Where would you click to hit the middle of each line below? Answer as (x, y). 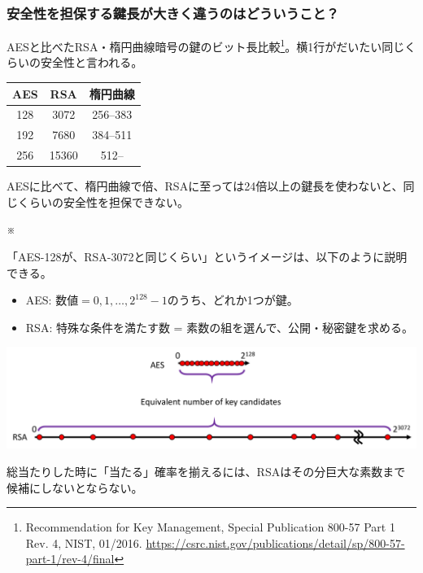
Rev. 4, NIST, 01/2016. (84, 542)
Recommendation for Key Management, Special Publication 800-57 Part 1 (210, 527)
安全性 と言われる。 (92, 62)
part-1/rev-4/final (70, 559)
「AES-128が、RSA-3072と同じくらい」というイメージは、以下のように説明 (207, 256)
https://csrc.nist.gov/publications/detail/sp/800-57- (275, 542)
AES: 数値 (52, 300)
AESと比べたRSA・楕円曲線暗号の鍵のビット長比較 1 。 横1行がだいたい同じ (206, 45)
